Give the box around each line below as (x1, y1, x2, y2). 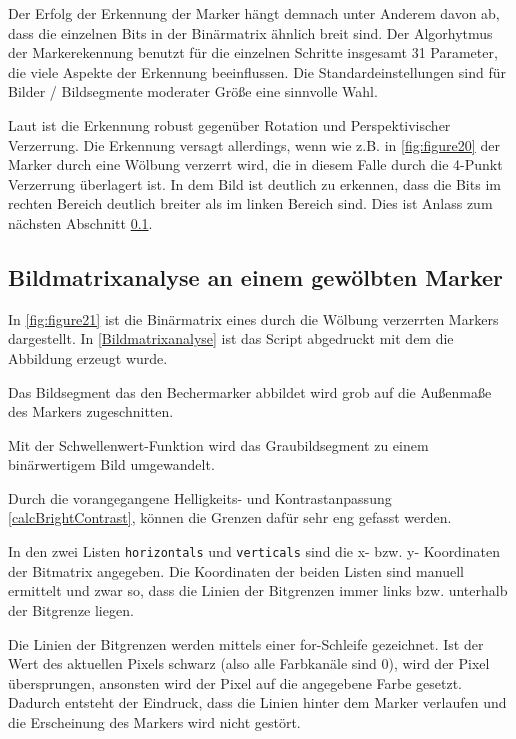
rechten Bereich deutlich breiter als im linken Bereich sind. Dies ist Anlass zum (8, 193, 493, 214)
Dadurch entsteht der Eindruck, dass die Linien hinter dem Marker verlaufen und (8, 692, 507, 713)
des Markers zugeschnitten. (8, 401, 174, 422)
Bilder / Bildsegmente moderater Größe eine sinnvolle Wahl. (8, 81, 378, 102)
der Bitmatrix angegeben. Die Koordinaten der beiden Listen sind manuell (8, 560, 464, 581)
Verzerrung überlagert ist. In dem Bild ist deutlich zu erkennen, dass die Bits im (8, 173, 501, 194)
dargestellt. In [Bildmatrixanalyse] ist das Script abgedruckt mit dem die (8, 328, 454, 349)
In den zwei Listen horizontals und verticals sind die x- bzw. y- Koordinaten (8, 541, 501, 562)
